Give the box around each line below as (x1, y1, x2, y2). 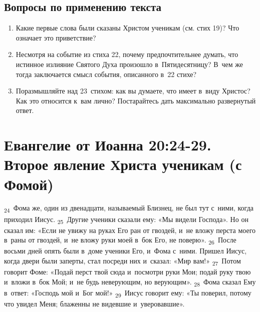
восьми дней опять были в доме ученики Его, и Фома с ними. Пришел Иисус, (4, 245, 247, 256)
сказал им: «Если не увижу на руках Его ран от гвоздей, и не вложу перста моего (4, 224, 256, 235)
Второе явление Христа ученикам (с (4, 154, 242, 174)
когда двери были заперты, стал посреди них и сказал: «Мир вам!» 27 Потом (4, 255, 241, 267)
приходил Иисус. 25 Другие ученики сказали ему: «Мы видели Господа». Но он (4, 213, 248, 225)
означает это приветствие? (16, 32, 96, 42)
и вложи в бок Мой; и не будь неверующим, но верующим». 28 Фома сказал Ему (4, 276, 256, 288)
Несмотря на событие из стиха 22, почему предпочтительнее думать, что (16, 49, 238, 59)
